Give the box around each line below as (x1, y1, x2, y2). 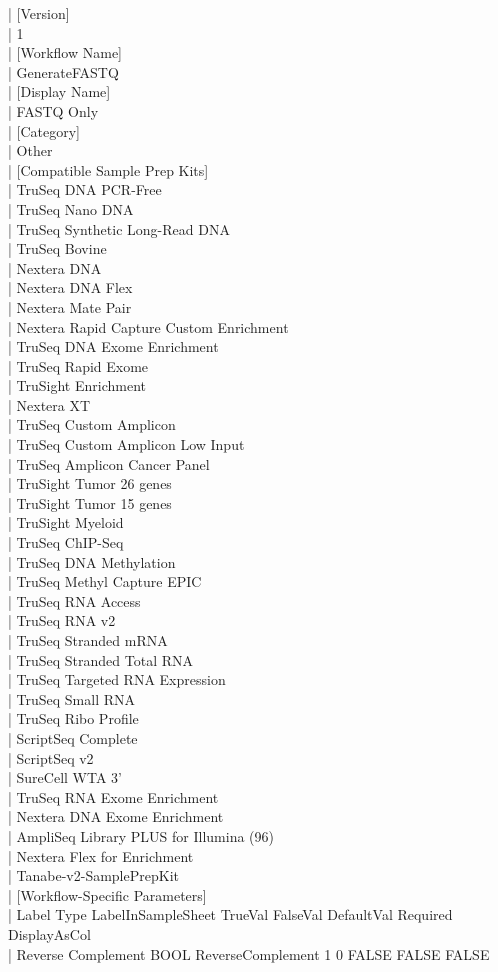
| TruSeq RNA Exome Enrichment (8, 786, 219, 807)
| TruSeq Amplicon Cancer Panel (8, 453, 210, 474)
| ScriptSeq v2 (8, 747, 94, 768)
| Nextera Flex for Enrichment (8, 845, 194, 866)
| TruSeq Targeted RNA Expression (8, 669, 226, 690)
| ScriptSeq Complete (8, 727, 138, 748)
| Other (8, 140, 53, 161)
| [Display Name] (8, 81, 111, 102)
